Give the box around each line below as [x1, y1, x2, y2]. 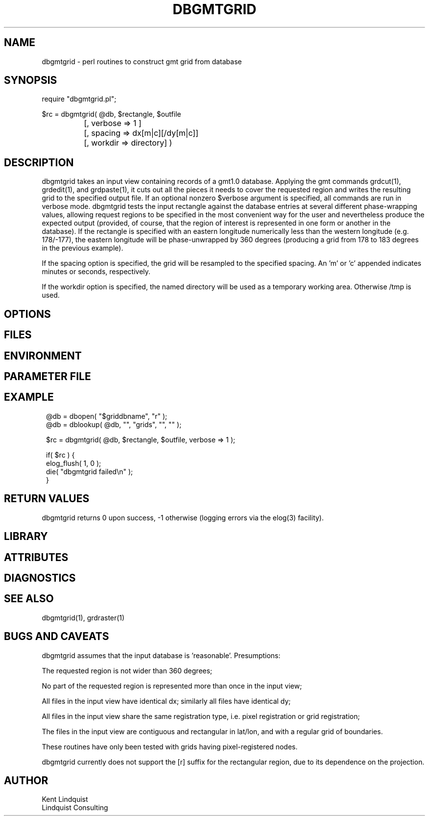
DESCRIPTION [4, 156, 74, 169]
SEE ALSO [4, 592, 54, 605]
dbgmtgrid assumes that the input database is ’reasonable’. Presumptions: [42, 651, 281, 660]
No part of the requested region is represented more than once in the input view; [42, 681, 302, 690]
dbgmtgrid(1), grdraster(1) [42, 613, 125, 622]
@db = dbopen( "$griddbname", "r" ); [46, 411, 167, 420]
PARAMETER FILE [4, 370, 91, 383]
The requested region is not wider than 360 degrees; [42, 666, 213, 675]
